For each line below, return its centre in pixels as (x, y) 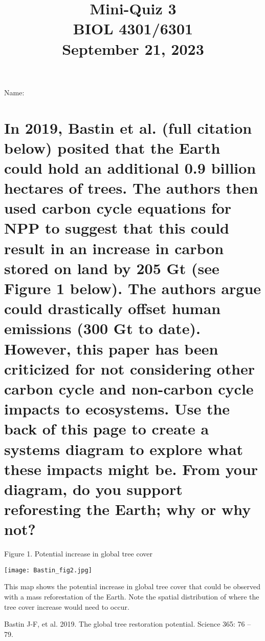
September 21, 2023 (133, 48)
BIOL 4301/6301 (133, 28)
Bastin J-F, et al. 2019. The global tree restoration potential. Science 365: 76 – (128, 624)
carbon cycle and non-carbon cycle (129, 388)
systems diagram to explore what (124, 449)
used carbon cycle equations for (118, 208)
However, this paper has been (111, 348)
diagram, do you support (93, 489)
